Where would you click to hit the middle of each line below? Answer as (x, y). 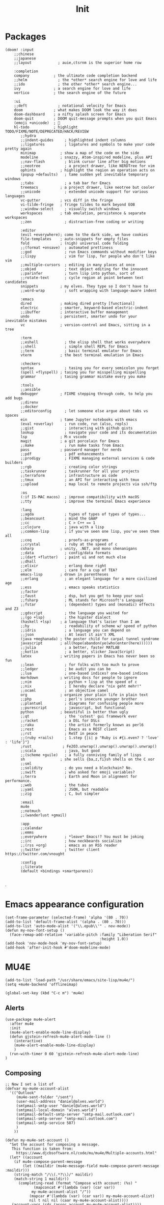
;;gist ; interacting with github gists (77, 428)
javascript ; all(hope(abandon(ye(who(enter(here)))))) (86, 643)
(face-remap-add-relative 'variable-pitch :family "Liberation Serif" (83, 935)
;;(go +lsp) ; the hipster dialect (66, 617)
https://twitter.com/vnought (35, 854)
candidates (16, 282)
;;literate (31, 867)
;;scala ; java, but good (60, 750)
